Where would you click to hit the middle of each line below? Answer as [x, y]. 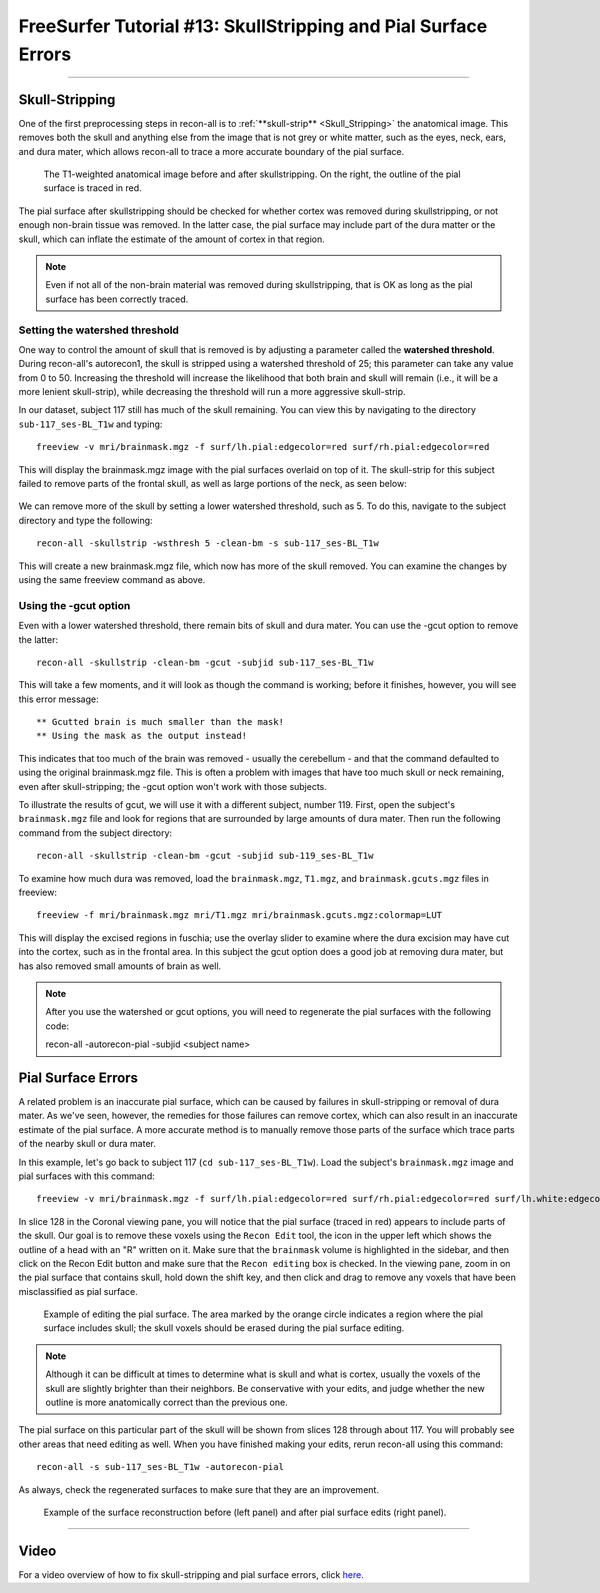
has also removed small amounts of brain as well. [120, 966]
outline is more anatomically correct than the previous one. [167, 1402]
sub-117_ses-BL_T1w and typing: [90, 424]
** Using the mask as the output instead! [142, 736]
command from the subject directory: [95, 832]
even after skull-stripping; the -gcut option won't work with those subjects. [172, 786]
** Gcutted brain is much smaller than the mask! [160, 722]
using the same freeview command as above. [112, 579]
